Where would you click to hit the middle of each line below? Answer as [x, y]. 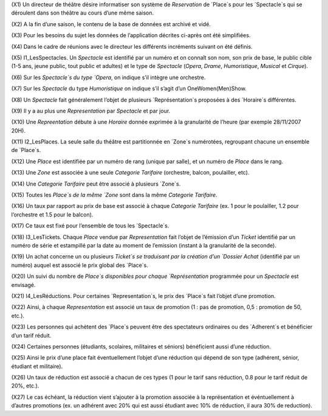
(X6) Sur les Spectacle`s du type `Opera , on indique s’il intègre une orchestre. [108, 77]
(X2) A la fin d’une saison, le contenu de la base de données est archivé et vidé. [111, 24]
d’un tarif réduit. [31, 335]
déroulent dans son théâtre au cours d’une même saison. [83, 13]
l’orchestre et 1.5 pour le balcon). [52, 214]
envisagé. [23, 285]
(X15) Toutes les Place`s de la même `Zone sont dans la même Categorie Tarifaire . [114, 195]
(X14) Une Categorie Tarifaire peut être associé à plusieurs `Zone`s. [96, 184]
